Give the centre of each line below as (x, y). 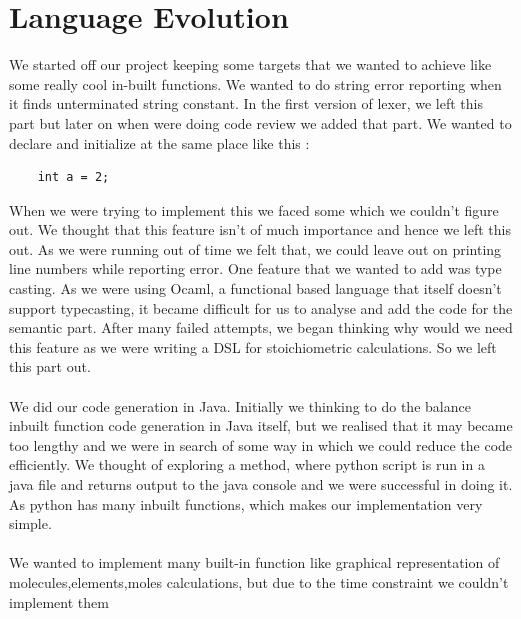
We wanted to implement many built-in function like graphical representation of (254, 562)
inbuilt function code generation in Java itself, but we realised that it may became (261, 425)
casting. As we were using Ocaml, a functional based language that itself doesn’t (255, 288)
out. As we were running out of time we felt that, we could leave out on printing (255, 248)
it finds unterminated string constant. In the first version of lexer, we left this (246, 103)
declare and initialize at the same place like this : (159, 142)
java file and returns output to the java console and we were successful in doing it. (261, 484)
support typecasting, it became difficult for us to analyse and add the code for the (261, 307)
